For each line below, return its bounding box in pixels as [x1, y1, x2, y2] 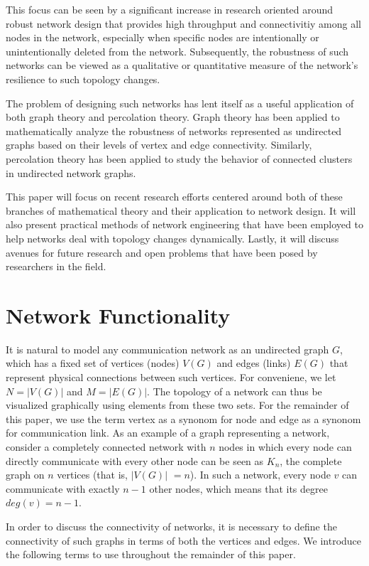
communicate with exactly [6, 481, 120, 496]
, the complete [280, 453, 342, 468]
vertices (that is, [57, 467, 128, 482]
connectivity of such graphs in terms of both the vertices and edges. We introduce [6, 533, 362, 548]
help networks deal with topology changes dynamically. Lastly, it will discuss [6, 230, 339, 245]
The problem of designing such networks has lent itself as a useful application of [6, 95, 354, 110]
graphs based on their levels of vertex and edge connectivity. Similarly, [6, 137, 312, 152]
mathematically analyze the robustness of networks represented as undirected [6, 123, 342, 138]
